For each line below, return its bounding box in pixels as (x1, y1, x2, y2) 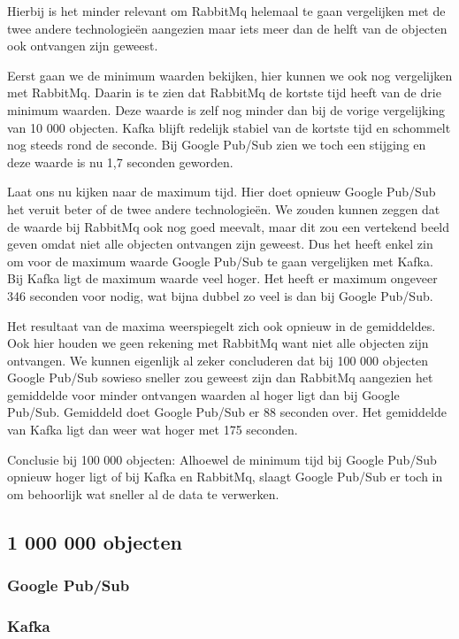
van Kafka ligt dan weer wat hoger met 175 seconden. (7, 420, 298, 439)
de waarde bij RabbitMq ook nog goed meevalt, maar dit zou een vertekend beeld (7, 217, 450, 235)
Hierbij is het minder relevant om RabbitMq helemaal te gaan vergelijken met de (7, 2, 446, 19)
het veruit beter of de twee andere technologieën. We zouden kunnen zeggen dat (7, 199, 440, 218)
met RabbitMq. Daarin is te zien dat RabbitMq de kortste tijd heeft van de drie (7, 83, 441, 102)
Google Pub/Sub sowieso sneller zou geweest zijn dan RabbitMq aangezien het (7, 368, 433, 387)
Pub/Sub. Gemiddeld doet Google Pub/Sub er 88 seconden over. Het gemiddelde (7, 403, 447, 421)
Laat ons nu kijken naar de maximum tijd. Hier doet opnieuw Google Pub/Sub (7, 182, 436, 201)
